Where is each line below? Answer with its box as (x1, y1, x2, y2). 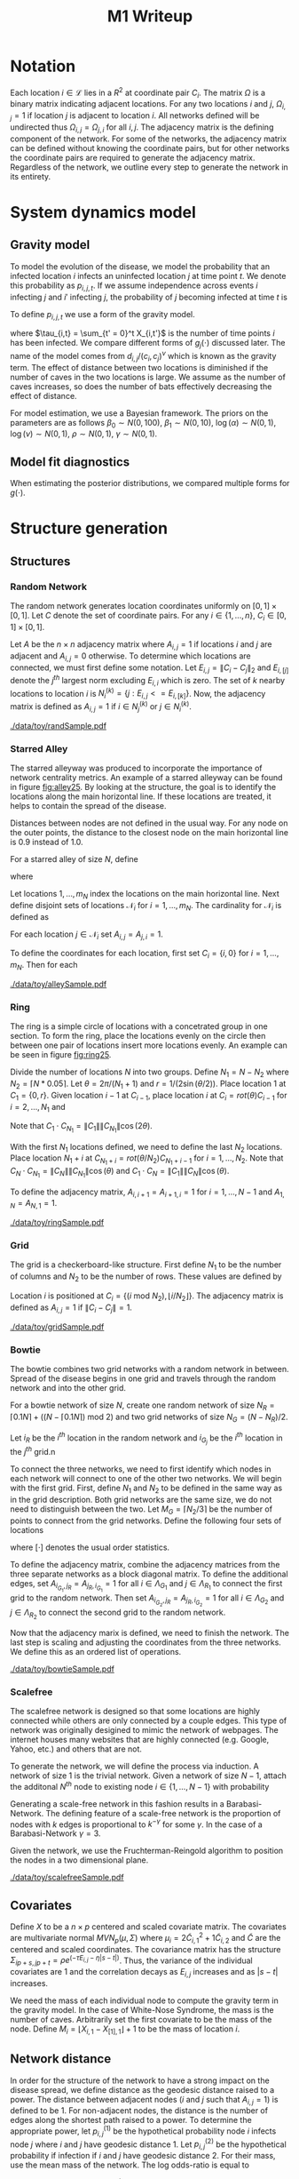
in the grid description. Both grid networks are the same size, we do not (10, 1494, 272, 1505)
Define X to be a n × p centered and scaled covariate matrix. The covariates (10, 1921, 287, 1932)
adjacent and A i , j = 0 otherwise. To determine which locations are (10, 651, 251, 663)
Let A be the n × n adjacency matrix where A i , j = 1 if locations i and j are (10, 638, 272, 651)
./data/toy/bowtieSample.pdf (10, 1664, 114, 1674)
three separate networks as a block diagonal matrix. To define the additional (10, 1568, 288, 1579)
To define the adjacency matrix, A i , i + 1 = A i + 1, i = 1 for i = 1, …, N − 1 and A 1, (10, 1186, 285, 1199)
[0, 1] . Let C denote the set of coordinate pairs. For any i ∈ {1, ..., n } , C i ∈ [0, (10, 611, 287, 623)
